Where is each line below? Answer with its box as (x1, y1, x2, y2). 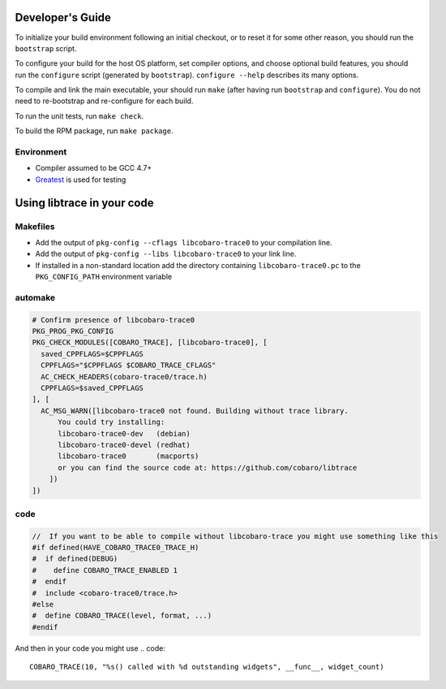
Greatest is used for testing (35, 175, 127, 184)
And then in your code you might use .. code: (15, 643, 165, 653)
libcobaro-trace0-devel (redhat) (58, 440, 191, 449)
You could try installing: (58, 418, 165, 427)
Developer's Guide (15, 11, 111, 24)
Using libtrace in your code (15, 196, 154, 210)
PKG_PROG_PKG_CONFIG (32, 327, 114, 336)
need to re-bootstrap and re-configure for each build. (15, 96, 194, 106)
